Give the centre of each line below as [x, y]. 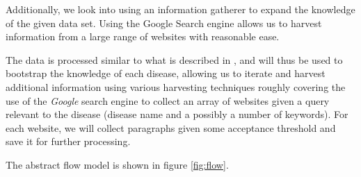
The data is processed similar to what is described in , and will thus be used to [174, 59]
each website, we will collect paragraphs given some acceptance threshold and [171, 127]
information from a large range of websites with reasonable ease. [143, 36]
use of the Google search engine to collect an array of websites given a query [168, 100]
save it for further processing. [68, 141]
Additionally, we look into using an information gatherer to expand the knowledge [180, 9]
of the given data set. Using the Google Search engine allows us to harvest [164, 23]
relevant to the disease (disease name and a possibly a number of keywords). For [177, 114]
